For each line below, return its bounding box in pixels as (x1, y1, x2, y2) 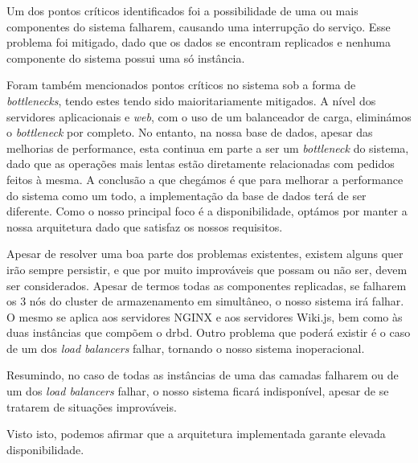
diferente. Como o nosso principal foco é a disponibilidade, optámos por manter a (6, 203, 408, 219)
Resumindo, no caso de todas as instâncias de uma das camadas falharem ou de (6, 367, 399, 383)
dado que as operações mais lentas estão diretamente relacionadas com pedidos (6, 155, 395, 172)
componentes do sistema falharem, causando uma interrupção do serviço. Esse (6, 18, 391, 35)
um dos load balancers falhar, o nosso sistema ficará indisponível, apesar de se (6, 383, 389, 399)
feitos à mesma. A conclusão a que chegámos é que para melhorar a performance (6, 170, 404, 187)
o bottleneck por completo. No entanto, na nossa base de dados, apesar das (6, 124, 373, 141)
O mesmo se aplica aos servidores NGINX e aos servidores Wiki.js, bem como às (6, 308, 403, 325)
